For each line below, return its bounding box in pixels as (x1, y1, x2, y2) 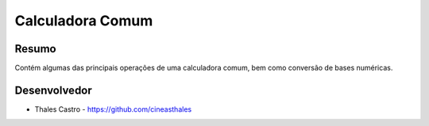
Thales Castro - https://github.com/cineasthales (34, 104, 192, 114)
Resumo (14, 42, 56, 55)
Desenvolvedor (14, 83, 93, 97)
